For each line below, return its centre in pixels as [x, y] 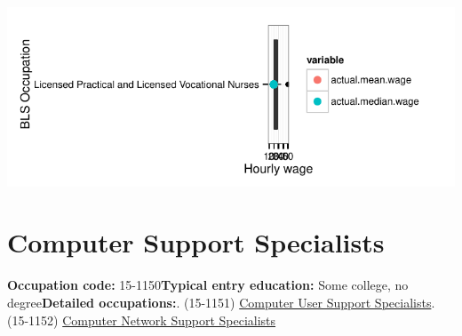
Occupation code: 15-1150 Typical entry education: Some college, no [208, 285]
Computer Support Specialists [196, 242]
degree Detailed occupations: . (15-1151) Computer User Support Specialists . [221, 302]
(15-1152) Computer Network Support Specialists [142, 320]
